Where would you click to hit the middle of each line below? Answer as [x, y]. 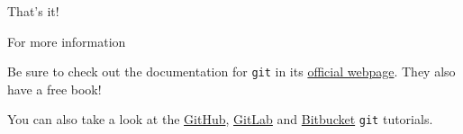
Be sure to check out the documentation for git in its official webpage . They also [231, 71]
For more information [67, 41]
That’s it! [33, 11]
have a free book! [54, 89]
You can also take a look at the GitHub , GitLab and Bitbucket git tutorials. [220, 119]
